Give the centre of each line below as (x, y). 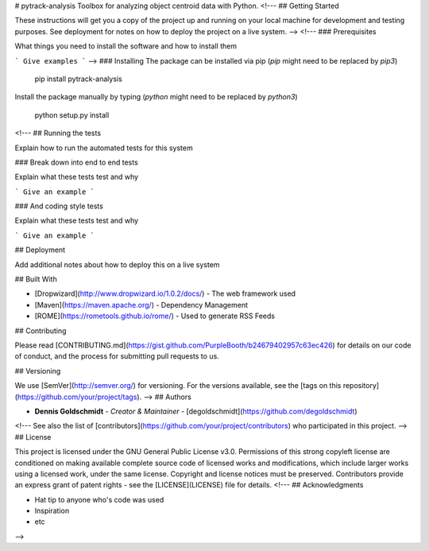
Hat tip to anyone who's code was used (99, 499)
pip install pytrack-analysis (78, 79)
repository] (361, 386)
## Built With (36, 279)
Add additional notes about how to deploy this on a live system (117, 264)
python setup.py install (72, 114)
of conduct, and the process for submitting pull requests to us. (117, 356)
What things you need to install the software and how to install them (126, 46)
